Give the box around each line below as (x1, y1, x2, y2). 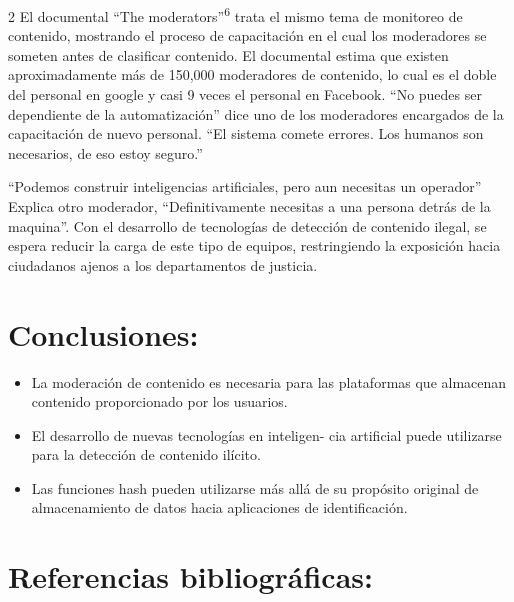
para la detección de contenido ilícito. (31, 444, 261, 465)
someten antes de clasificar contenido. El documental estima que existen (8, 44, 449, 65)
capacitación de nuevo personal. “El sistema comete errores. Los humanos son (8, 123, 484, 144)
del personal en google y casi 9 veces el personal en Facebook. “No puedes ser (8, 84, 482, 105)
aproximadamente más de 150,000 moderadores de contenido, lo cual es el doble (8, 64, 497, 85)
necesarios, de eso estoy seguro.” (8, 142, 203, 163)
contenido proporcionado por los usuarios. (31, 391, 288, 412)
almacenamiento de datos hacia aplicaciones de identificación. (31, 497, 408, 518)
